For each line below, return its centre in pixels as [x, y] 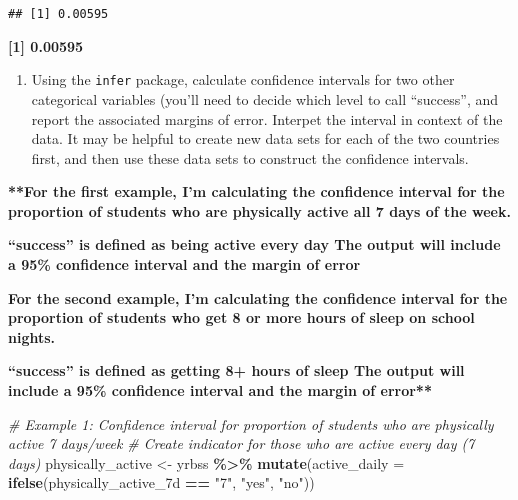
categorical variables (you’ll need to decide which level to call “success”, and [265, 98]
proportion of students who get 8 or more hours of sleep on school [241, 317]
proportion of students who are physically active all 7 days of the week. [259, 210]
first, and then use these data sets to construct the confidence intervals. [250, 157]
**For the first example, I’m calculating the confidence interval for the [256, 191]
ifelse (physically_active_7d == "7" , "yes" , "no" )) [161, 482]
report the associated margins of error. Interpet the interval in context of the [267, 118]
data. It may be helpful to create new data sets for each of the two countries [265, 138]
